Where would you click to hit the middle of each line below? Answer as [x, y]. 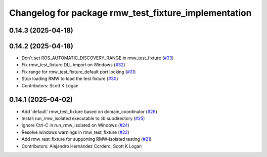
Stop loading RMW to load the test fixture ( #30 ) [70, 78]
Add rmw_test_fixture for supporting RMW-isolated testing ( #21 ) [87, 139]
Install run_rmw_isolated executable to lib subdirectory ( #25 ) [83, 118]
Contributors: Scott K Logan [50, 85]
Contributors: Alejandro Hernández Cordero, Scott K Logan [82, 146]
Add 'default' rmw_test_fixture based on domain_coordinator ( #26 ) [89, 112]
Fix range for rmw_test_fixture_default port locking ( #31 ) [79, 72]
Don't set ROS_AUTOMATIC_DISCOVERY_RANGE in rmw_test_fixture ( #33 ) [98, 58]
